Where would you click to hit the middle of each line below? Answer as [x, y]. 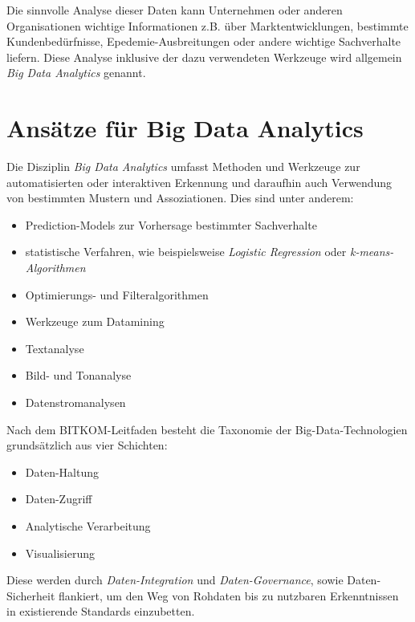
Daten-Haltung [62, 472]
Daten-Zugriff [59, 499]
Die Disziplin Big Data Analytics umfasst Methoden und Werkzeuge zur [183, 167]
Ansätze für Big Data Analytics [185, 128]
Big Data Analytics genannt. [76, 73]
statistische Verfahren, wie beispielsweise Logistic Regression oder [186, 252]
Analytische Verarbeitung [88, 526]
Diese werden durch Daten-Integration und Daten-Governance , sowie [175, 580]
